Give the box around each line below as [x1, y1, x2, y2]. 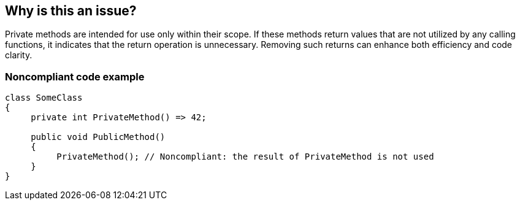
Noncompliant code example [5, 70, 145, 83]
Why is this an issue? [5, 3, 137, 18]
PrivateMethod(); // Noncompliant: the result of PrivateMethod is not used [56, 152, 434, 162]
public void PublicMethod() [31, 132, 166, 142]
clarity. [5, 50, 32, 61]
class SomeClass [5, 93, 83, 103]
